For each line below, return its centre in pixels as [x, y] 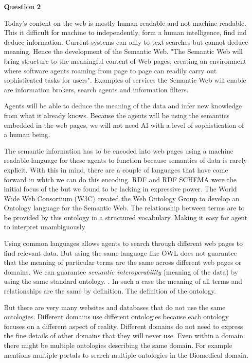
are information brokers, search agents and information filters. [96, 89]
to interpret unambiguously [45, 227]
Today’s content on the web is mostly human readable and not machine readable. [125, 23]
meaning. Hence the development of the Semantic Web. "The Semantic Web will [123, 51]
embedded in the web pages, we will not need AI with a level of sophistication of [124, 125]
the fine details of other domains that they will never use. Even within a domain [124, 336]
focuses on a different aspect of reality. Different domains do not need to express [124, 326]
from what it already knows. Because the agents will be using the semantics [117, 115]
